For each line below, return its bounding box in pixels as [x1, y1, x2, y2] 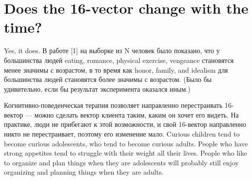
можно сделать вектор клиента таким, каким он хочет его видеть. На [34, 109, 239, 120]
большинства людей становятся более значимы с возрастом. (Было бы [4, 74, 212, 84]
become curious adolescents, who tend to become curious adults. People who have [4, 138, 248, 148]
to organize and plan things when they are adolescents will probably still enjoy [4, 157, 239, 167]
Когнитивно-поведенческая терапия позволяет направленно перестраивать [4, 100, 223, 110]
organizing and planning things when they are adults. [4, 167, 164, 177]
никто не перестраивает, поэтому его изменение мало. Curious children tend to [4, 129, 240, 139]
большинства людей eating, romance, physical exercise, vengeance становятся [4, 55, 234, 65]
